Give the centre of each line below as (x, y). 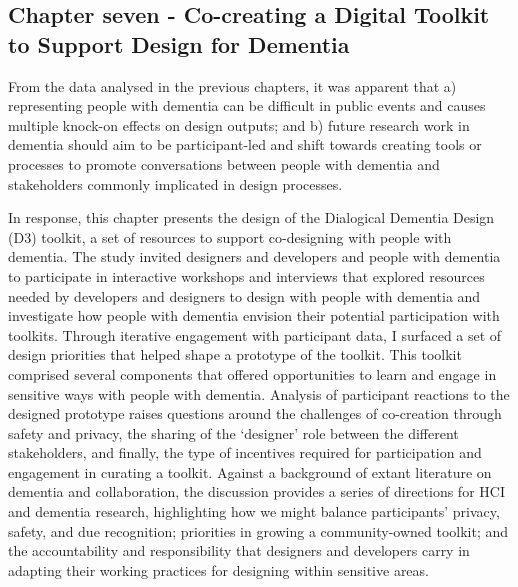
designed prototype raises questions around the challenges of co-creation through (255, 413)
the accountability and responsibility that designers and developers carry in (239, 550)
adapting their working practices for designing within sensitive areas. (218, 569)
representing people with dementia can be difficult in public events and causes (247, 105)
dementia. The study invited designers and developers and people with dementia (254, 256)
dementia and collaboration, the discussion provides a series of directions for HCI (256, 491)
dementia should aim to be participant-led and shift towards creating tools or (245, 144)
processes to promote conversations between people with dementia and (224, 163)
